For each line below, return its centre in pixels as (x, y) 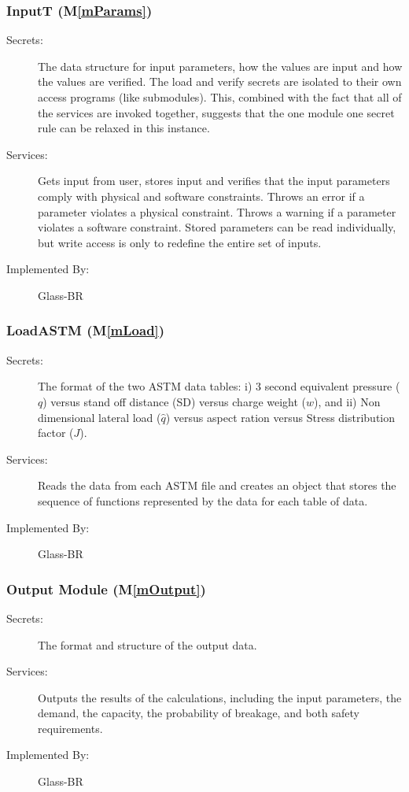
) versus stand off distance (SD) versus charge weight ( (175, 401)
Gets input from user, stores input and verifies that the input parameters (214, 181)
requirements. (70, 728)
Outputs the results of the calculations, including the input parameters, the (220, 697)
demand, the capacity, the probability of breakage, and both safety (199, 713)
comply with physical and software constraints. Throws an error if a (201, 196)
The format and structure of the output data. (147, 644)
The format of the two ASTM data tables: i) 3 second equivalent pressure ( (219, 386)
